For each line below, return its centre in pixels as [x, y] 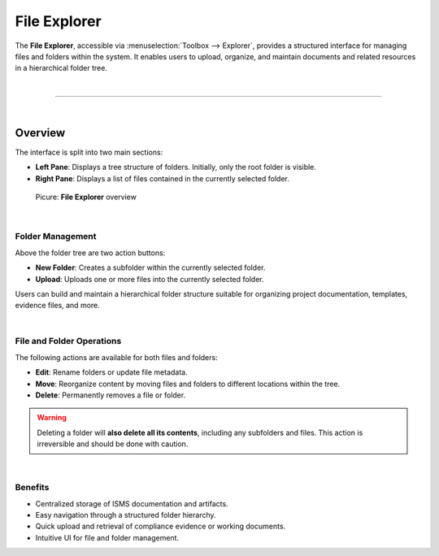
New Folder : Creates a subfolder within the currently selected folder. [150, 267]
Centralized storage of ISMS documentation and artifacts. [132, 503]
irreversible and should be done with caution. [113, 444]
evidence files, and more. [58, 306]
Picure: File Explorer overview [86, 197]
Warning [52, 418]
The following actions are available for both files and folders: [117, 357]
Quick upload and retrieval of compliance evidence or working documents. [161, 526]
